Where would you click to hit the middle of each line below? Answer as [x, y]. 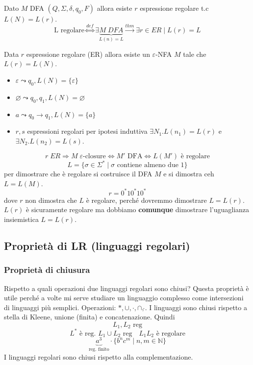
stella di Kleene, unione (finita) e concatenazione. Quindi [89, 317]
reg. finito [99, 350]
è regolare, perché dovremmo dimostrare [146, 200]
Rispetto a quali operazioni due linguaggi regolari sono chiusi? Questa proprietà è [126, 288]
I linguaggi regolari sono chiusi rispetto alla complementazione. [99, 356]
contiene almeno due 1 [151, 165]
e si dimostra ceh [189, 174]
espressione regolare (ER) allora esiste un [88, 54]
